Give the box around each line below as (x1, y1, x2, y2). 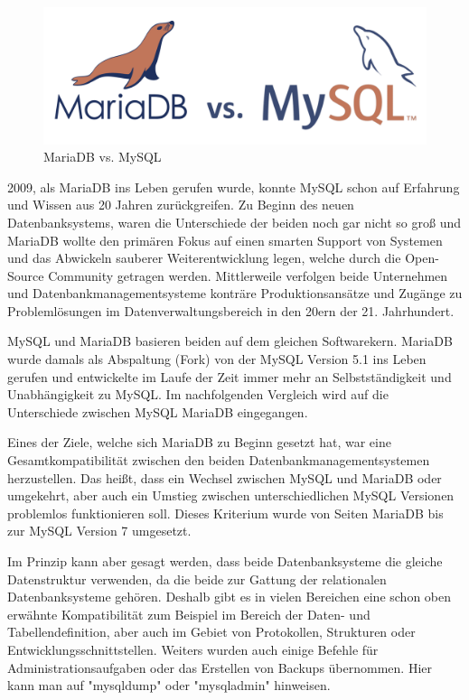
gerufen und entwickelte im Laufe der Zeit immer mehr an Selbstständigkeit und (7, 367, 452, 386)
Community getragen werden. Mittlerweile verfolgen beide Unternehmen (48, 266, 448, 285)
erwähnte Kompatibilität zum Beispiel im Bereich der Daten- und (7, 604, 371, 623)
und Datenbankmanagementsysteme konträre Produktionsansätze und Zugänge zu (7, 284, 463, 303)
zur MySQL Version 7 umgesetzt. (7, 521, 192, 540)
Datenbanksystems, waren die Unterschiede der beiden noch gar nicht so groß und (7, 212, 462, 231)
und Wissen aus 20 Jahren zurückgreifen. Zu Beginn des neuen (7, 195, 354, 214)
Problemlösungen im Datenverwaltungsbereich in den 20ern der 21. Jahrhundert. (7, 301, 455, 320)
